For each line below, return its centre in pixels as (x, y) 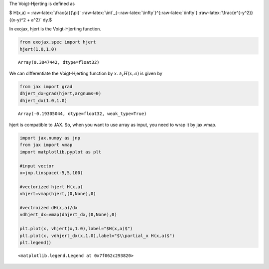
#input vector (37, 166)
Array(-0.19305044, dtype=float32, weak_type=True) (82, 114)
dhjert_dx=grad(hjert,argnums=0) (61, 94)
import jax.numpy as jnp (50, 138)
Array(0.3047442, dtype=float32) (59, 62)
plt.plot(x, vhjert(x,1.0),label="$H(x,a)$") (76, 229)
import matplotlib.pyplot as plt (61, 152)
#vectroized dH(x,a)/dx (49, 207)
